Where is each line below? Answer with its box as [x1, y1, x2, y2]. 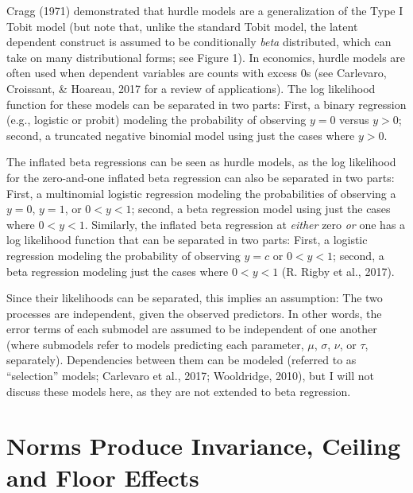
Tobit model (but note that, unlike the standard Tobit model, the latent [6, 17, 358, 34]
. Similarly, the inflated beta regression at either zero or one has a [84, 215, 406, 232]
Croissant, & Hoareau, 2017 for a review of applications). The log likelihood [6, 80, 376, 96]
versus [339, 111, 369, 128]
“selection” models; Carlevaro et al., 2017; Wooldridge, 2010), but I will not [6, 367, 375, 384]
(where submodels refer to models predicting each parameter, [6, 336, 304, 352]
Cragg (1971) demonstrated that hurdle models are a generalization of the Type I [6, 2, 403, 18]
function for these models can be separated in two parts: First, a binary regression [6, 95, 407, 112]
